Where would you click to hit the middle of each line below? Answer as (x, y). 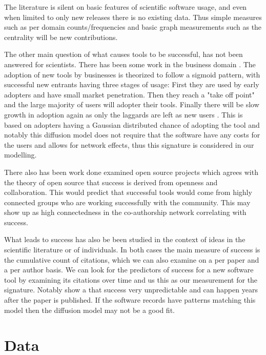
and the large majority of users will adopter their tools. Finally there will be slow (132, 104)
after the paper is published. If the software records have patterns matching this (130, 300)
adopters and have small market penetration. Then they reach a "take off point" (129, 94)
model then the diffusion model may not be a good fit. (89, 310)
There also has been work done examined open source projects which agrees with (131, 172)
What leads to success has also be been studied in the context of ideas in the (125, 239)
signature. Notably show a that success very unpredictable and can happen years (131, 290)
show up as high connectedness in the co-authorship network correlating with (125, 212)
